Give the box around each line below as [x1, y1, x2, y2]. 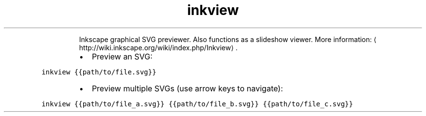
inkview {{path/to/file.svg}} [41, 68, 157, 76]
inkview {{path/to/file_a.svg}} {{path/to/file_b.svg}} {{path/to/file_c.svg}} [41, 100, 353, 108]
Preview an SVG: [91, 51, 153, 61]
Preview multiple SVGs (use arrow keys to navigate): [91, 83, 283, 93]
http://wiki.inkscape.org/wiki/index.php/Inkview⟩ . [79, 43, 238, 52]
